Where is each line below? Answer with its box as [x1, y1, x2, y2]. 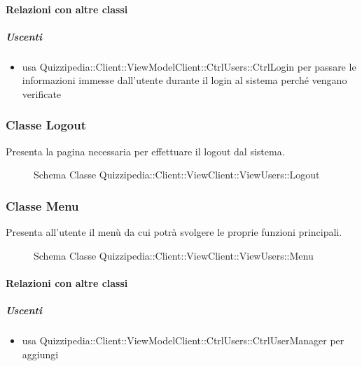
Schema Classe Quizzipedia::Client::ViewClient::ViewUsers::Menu [34, 248, 314, 262]
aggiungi [22, 346, 59, 361]
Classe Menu [6, 197, 79, 214]
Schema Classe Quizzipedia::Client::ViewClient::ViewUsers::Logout [34, 167, 320, 182]
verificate [22, 86, 62, 101]
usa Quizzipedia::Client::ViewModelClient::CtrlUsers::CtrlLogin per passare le [22, 59, 356, 73]
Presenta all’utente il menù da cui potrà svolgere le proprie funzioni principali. [6, 225, 342, 239]
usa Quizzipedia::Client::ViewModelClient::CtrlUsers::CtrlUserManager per [22, 333, 344, 348]
